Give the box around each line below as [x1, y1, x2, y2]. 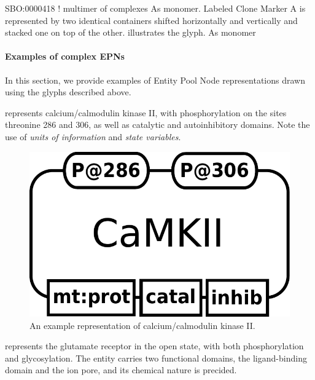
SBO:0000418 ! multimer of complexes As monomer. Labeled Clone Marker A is [5, 2, 306, 14]
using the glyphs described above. [5, 85, 131, 98]
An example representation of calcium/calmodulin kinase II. [29, 319, 255, 331]
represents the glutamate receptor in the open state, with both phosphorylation [5, 339, 304, 352]
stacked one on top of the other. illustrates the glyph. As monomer [5, 26, 256, 39]
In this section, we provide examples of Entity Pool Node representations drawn [5, 73, 305, 86]
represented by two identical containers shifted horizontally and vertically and [5, 14, 298, 26]
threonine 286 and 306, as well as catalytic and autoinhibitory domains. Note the [5, 118, 310, 131]
